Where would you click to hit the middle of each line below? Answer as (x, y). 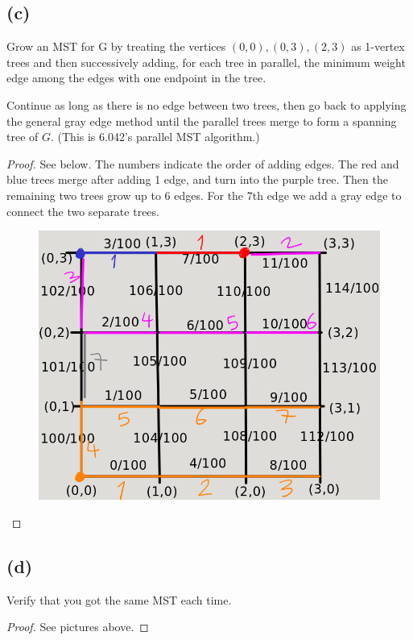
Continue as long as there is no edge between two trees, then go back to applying (206, 104)
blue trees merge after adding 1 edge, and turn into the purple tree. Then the (197, 179)
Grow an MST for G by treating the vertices (116, 46)
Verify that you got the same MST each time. (119, 599)
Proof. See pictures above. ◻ (78, 627)
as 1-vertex (378, 46)
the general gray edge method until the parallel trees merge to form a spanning (202, 121)
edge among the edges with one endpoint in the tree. (136, 78)
